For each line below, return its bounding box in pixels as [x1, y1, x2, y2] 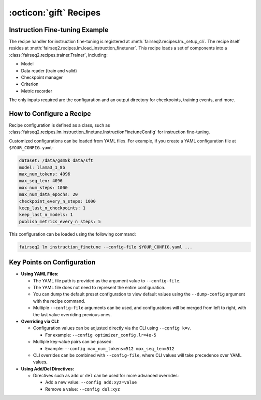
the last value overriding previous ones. [33, 311, 112, 317]
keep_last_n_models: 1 [19, 212, 73, 217]
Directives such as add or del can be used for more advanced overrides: [33, 373, 179, 379]
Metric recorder [21, 88, 53, 94]
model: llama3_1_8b [19, 165, 65, 170]
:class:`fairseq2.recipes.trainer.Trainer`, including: [9, 52, 108, 58]
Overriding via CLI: [21, 318, 60, 324]
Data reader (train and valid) [21, 68, 77, 74]
